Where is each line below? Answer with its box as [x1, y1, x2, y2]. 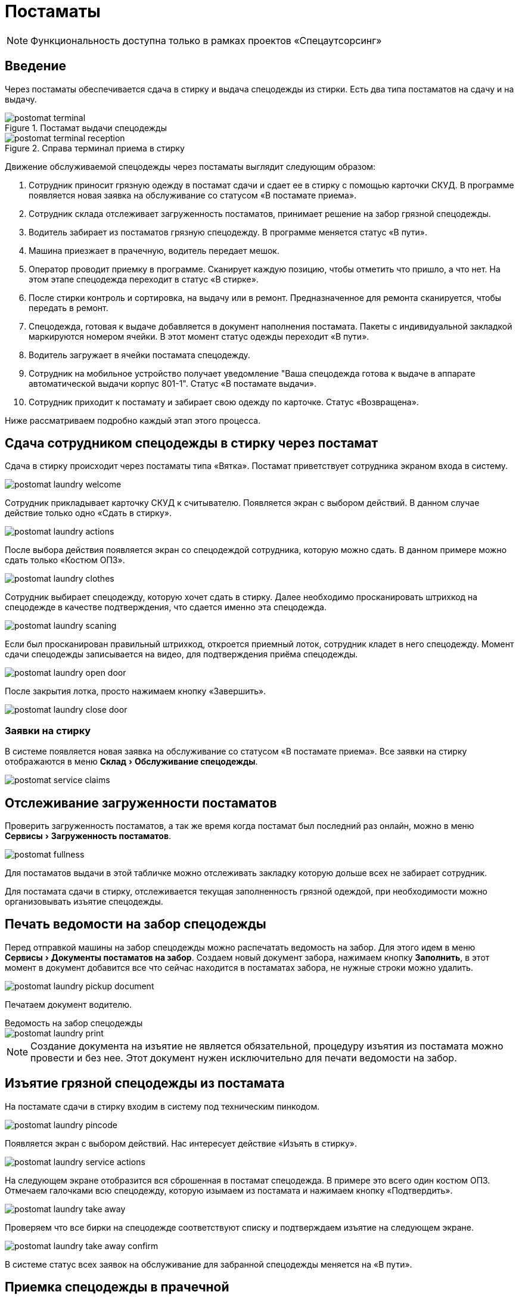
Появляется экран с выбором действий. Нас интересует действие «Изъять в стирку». [5, 1138, 357, 1148]
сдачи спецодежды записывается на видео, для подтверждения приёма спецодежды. [5, 649, 358, 660]
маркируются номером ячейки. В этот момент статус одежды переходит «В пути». [29, 331, 369, 341]
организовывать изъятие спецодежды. [5, 896, 163, 907]
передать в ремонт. [29, 302, 108, 313]
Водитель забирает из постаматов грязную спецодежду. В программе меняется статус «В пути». [29, 226, 427, 237]
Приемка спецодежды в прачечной [5, 1280, 229, 1295]
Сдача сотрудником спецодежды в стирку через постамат [5, 436, 378, 451]
